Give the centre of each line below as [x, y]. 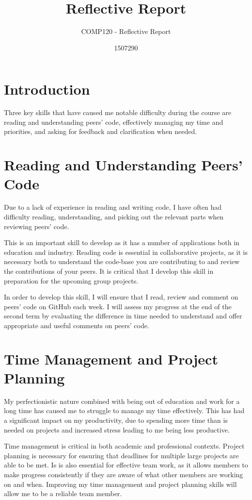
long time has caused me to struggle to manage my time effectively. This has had [124, 410]
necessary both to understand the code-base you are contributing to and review [122, 261]
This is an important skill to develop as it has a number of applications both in [122, 242]
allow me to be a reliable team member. [63, 493]
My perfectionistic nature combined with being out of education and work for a [122, 401]
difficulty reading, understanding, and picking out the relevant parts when [114, 216]
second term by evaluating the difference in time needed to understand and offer [123, 316]
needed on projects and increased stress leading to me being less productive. [117, 429]
